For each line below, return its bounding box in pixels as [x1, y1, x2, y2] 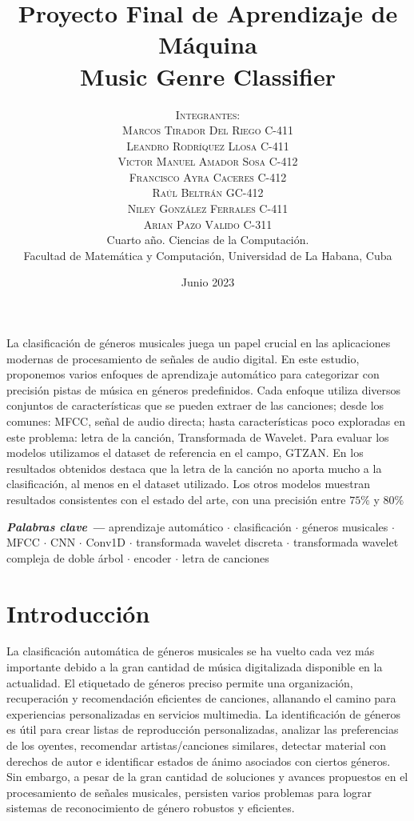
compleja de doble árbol [6, 549, 124, 566]
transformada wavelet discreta [136, 534, 283, 551]
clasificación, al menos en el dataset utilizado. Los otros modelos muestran [6, 475, 370, 492]
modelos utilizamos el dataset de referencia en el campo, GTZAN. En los [6, 444, 364, 461]
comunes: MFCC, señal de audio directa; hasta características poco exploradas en [6, 413, 405, 429]
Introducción [6, 596, 150, 629]
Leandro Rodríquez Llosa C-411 [126, 137, 289, 154]
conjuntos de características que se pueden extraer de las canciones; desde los [6, 397, 384, 414]
